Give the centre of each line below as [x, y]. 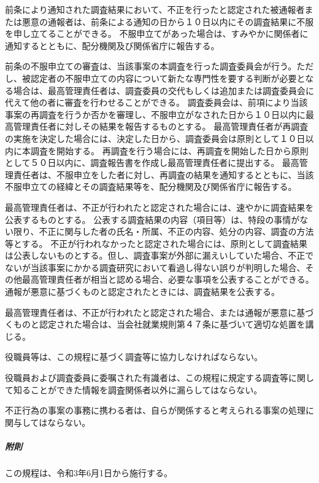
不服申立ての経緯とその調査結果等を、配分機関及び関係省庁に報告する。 [151, 187]
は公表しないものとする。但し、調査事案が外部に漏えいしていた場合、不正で [159, 255]
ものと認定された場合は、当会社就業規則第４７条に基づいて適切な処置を [159, 324]
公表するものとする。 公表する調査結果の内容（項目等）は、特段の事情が [152, 219]
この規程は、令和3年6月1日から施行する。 [89, 472]
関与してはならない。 [48, 422]
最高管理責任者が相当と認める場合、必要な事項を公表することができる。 [168, 279]
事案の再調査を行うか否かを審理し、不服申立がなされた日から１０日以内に [155, 114]
